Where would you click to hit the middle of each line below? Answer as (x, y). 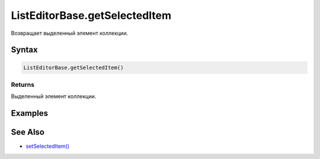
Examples (30, 113)
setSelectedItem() (48, 146)
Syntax (24, 50)
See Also (28, 132)
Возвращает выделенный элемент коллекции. (70, 33)
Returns (23, 85)
